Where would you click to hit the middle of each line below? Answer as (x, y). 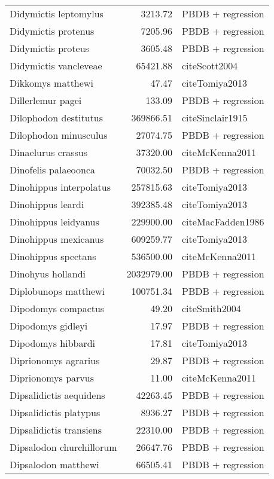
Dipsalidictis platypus (55, 412)
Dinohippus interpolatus (60, 187)
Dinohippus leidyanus (54, 222)
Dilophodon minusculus (59, 135)
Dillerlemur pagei (46, 100)
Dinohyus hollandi (48, 274)
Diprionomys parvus (52, 378)
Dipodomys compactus (57, 308)
